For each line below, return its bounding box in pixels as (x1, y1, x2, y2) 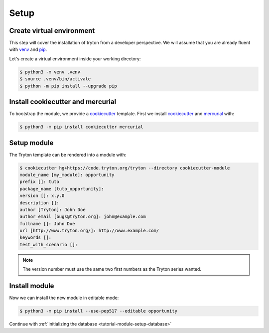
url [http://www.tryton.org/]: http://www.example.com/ (19, 228, 159, 234)
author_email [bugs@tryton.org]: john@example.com (19, 214, 146, 219)
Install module (9, 282, 54, 290)
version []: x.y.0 (19, 193, 65, 199)
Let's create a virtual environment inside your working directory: (9, 55, 141, 62)
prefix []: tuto (19, 179, 60, 184)
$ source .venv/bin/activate (19, 76, 91, 82)
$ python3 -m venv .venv (19, 69, 81, 75)
